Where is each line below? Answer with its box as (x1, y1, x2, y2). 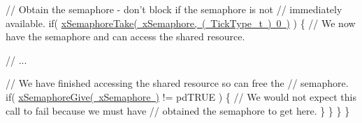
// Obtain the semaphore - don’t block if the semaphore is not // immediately (6, 2, 342, 16)
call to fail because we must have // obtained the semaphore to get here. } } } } (6, 103, 350, 117)
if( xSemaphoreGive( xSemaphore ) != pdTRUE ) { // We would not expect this (6, 89, 356, 104)
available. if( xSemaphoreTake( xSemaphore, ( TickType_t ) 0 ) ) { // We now (6, 15, 356, 30)
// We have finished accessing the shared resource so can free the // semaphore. (6, 76, 349, 90)
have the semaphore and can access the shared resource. (6, 29, 245, 44)
